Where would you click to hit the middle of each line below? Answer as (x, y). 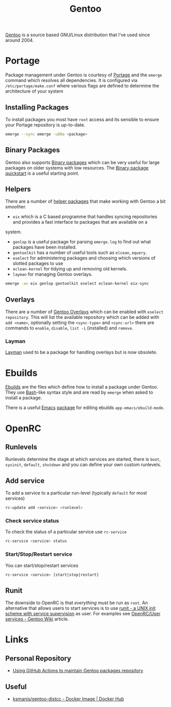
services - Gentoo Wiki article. (37, 619)
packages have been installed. (45, 247)
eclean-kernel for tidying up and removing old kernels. (70, 269)
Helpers (18, 189)
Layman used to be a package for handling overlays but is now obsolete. (81, 352)
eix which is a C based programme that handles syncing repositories (85, 216)
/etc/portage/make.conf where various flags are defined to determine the (82, 86)
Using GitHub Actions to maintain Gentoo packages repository (78, 671)
